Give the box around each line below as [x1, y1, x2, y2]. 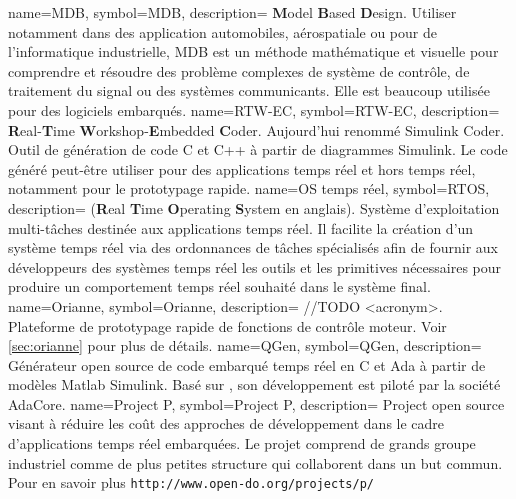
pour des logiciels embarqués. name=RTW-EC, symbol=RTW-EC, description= [8, 99, 500, 120]
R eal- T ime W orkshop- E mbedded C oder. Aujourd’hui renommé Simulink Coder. [8, 119, 505, 140]
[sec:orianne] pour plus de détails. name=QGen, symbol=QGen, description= [8, 335, 482, 356]
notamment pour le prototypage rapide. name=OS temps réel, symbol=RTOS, [8, 178, 490, 199]
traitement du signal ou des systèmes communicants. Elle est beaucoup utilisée [8, 80, 490, 101]
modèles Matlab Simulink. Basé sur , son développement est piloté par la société [8, 374, 501, 395]
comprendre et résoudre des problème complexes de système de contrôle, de [8, 60, 470, 81]
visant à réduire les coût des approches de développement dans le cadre [8, 413, 445, 434]
